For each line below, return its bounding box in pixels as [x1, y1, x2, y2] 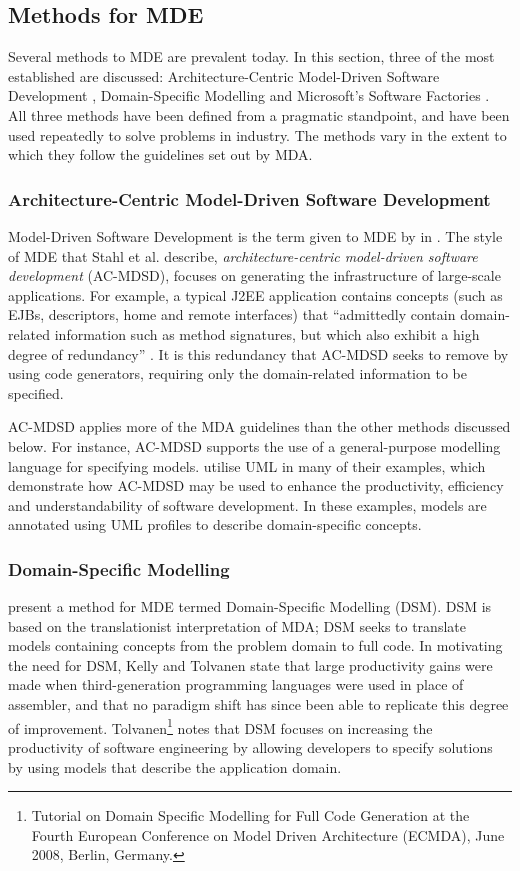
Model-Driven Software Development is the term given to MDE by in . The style [8, 225, 503, 246]
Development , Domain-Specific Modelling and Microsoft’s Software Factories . [8, 85, 490, 106]
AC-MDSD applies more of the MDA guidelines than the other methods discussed [8, 416, 511, 437]
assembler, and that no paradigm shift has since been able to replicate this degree [8, 694, 509, 715]
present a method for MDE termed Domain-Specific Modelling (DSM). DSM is [8, 596, 492, 617]
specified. [8, 382, 64, 403]
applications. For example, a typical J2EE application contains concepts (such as [8, 284, 503, 305]
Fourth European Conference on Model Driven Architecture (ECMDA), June [31, 824, 505, 845]
